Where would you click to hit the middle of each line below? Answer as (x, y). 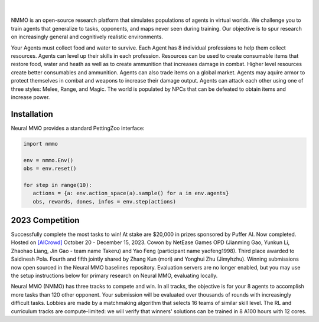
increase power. (30, 97)
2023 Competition (45, 220)
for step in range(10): (58, 185)
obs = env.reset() (50, 168)
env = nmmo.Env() (48, 160)
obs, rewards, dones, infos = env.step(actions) (105, 201)
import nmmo (41, 144)
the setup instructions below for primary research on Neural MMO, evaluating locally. (114, 275)
